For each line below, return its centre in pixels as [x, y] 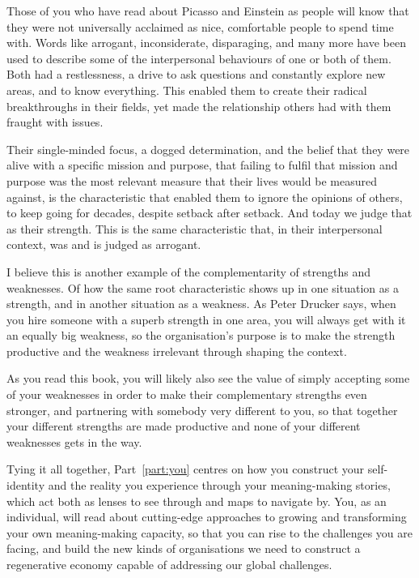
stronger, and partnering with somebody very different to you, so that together [202, 410]
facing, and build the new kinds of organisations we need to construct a [184, 548]
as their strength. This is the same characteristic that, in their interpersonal [195, 228]
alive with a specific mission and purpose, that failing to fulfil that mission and [202, 165]
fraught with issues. [55, 122]
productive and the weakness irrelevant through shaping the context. [177, 351]
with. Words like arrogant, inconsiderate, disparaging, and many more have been [207, 43]
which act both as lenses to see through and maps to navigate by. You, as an [197, 501]
